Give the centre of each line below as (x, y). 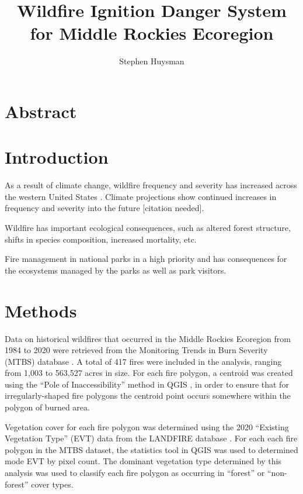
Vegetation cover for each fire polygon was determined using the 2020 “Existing (147, 426)
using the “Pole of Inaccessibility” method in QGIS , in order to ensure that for (147, 384)
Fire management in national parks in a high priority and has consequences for (146, 259)
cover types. (52, 484)
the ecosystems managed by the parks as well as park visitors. (116, 270)
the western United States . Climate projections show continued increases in (141, 196)
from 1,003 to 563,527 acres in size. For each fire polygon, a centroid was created (149, 373)
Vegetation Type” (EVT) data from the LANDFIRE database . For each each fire (151, 438)
